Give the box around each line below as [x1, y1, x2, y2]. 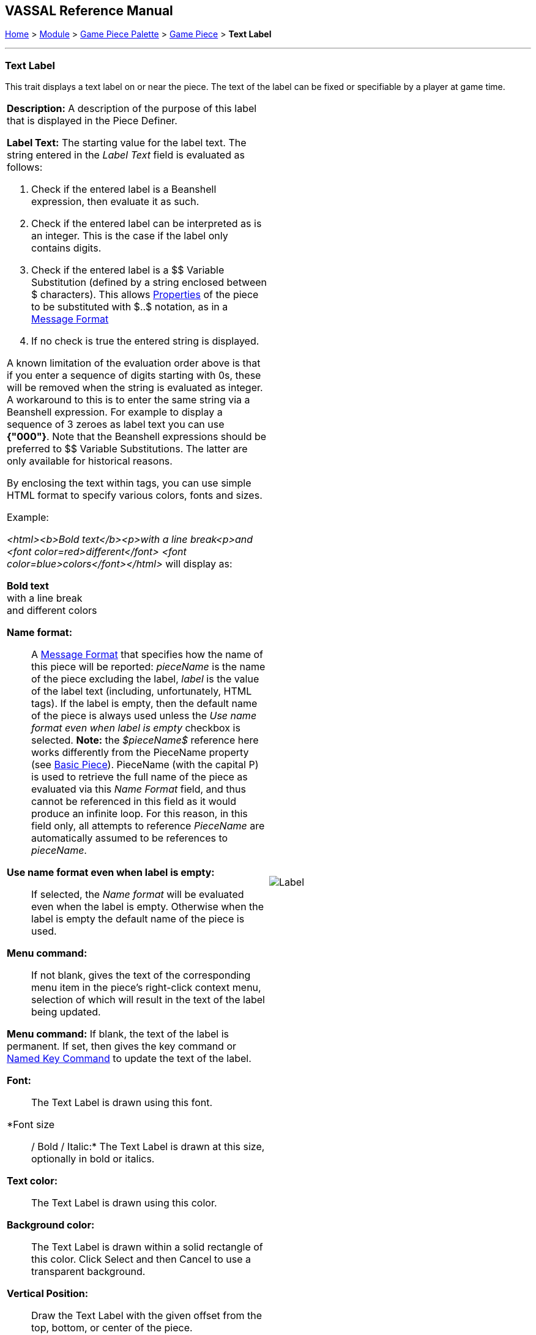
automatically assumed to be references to [31, 832, 228, 845]
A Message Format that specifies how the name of [31, 648, 264, 661]
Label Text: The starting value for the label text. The [7, 136, 247, 149]
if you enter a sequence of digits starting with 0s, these [7, 369, 261, 382]
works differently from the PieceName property [31, 746, 249, 759]
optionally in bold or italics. [31, 1153, 155, 1165]
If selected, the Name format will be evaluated [31, 888, 244, 901]
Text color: [7, 1175, 58, 1187]
